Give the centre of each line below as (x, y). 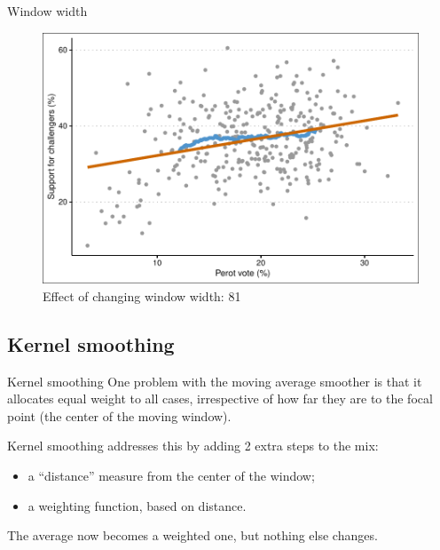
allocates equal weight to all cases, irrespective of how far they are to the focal (220, 399)
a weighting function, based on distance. (137, 505)
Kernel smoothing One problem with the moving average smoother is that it (215, 381)
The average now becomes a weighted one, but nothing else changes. (192, 535)
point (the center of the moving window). (119, 415)
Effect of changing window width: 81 (142, 295)
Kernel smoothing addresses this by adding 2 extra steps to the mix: (193, 446)
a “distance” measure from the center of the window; (171, 476)
